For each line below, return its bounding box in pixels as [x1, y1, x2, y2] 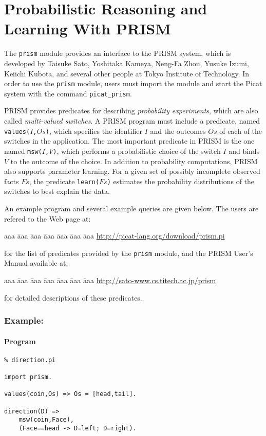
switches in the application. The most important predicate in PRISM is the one [4, 135, 255, 146]
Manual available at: [4, 257, 68, 268]
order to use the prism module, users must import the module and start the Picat [4, 78, 262, 89]
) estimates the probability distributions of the [107, 175, 255, 186]
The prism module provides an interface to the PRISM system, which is [4, 48, 231, 58]
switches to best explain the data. [4, 186, 110, 196]
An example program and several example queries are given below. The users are [4, 203, 259, 213]
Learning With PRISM [4, 18, 171, 39]
